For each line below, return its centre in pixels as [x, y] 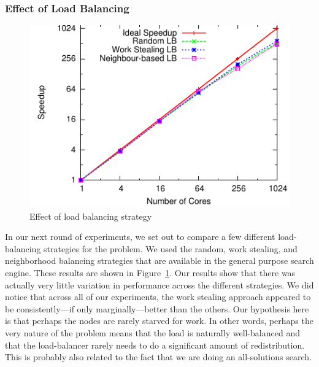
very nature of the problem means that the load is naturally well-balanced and [152, 332]
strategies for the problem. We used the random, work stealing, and [171, 248]
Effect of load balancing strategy [91, 216]
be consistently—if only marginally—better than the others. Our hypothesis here [157, 308]
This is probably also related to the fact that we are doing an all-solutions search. [158, 357]
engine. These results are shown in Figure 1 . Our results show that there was [150, 272]
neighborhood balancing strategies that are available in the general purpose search [159, 261]
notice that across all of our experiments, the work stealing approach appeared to [158, 297]
